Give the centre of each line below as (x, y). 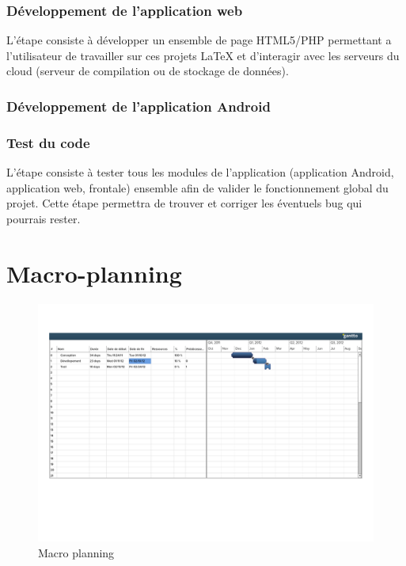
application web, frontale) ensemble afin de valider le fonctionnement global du (197, 187)
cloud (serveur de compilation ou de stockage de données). (148, 71)
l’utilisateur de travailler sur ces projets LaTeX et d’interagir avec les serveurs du (203, 55)
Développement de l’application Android (138, 106)
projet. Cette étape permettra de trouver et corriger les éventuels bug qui (184, 203)
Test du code (48, 142)
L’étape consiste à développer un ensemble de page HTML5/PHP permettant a (199, 40)
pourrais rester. (44, 218)
